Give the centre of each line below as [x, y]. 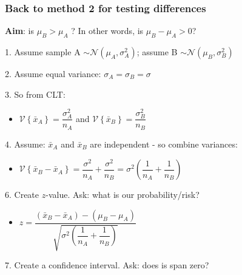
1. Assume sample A [43, 52]
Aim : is [20, 31]
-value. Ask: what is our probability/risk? [123, 195]
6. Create [22, 195]
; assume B [157, 52]
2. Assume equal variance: [53, 74]
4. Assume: [25, 144]
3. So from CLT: [35, 94]
